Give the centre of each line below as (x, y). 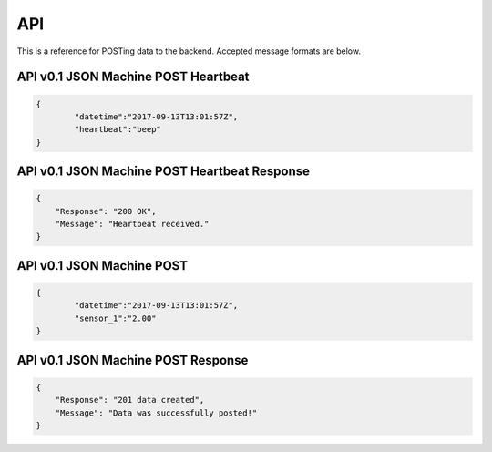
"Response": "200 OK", (106, 211)
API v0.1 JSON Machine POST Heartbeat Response (163, 172)
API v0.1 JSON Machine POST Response (133, 360)
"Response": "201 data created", (130, 400)
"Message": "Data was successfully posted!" (156, 413)
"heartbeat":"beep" (118, 129)
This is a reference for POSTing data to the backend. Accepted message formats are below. (189, 51)
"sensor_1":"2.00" (115, 318)
